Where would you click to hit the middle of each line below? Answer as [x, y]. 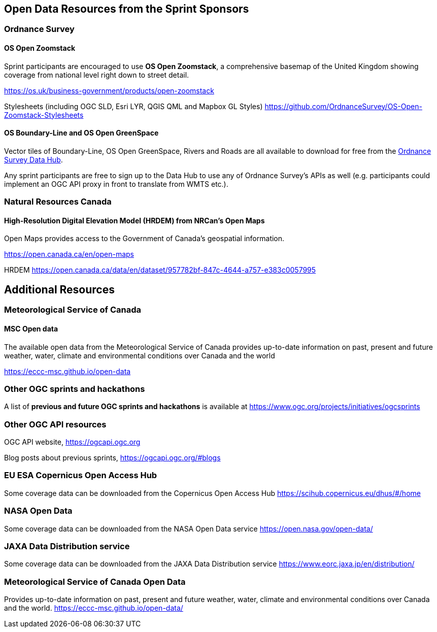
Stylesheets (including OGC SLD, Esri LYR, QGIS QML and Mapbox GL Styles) [133, 106]
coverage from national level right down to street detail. [97, 75]
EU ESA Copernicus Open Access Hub [81, 475]
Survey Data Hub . [33, 159]
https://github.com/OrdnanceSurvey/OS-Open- [343, 106]
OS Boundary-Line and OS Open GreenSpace [81, 133]
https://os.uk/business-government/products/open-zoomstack [109, 90]
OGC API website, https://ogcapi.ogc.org [72, 442]
